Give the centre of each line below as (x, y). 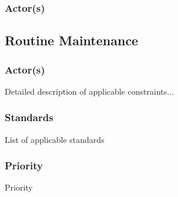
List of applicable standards (55, 139)
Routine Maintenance (72, 40)
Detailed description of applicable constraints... (89, 91)
